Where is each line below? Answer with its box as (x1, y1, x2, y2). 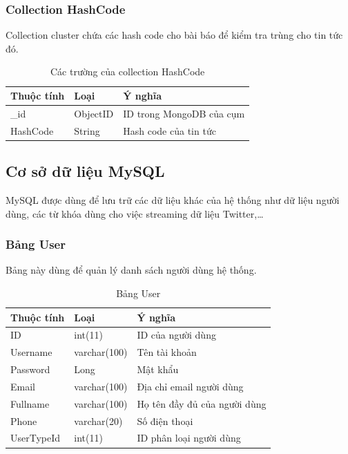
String (74, 123, 100, 138)
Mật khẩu (137, 362, 179, 377)
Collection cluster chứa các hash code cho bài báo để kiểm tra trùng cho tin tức (6, 28, 343, 42)
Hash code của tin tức (123, 123, 216, 138)
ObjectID (74, 106, 114, 120)
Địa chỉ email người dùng (137, 379, 244, 393)
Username (10, 345, 52, 359)
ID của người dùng (137, 328, 216, 342)
